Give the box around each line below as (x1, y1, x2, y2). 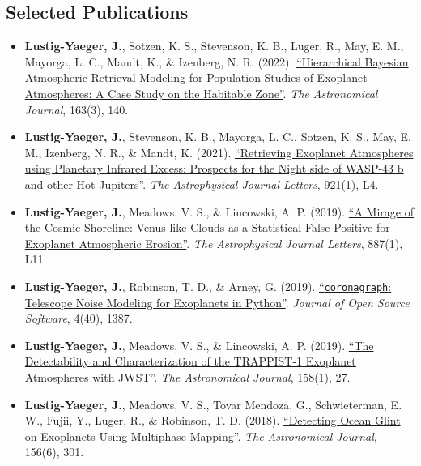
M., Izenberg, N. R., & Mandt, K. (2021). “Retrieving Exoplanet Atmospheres (24, 143, 414, 160)
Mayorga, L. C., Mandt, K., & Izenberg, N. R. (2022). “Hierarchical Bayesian (24, 53, 409, 70)
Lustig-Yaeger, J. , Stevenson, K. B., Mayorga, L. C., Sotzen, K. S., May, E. (24, 128, 411, 145)
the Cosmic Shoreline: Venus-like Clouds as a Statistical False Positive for (24, 219, 390, 236)
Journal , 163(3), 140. (24, 100, 129, 118)
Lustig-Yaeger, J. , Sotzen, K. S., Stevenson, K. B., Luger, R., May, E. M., (24, 37, 404, 54)
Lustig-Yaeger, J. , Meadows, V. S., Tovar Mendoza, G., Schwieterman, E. (24, 395, 402, 413)
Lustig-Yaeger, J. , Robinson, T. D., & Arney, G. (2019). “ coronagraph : (24, 277, 392, 294)
